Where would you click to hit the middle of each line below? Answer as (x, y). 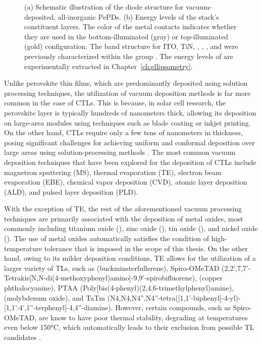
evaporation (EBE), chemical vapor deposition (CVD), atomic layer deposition (126, 182)
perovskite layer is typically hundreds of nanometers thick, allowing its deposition (130, 112)
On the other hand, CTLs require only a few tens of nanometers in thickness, (123, 132)
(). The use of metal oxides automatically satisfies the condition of (107, 238)
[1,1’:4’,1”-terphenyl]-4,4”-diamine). (59, 307)
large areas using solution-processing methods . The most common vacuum (120, 152)
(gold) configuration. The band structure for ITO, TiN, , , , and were (131, 46)
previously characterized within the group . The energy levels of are (129, 56)
